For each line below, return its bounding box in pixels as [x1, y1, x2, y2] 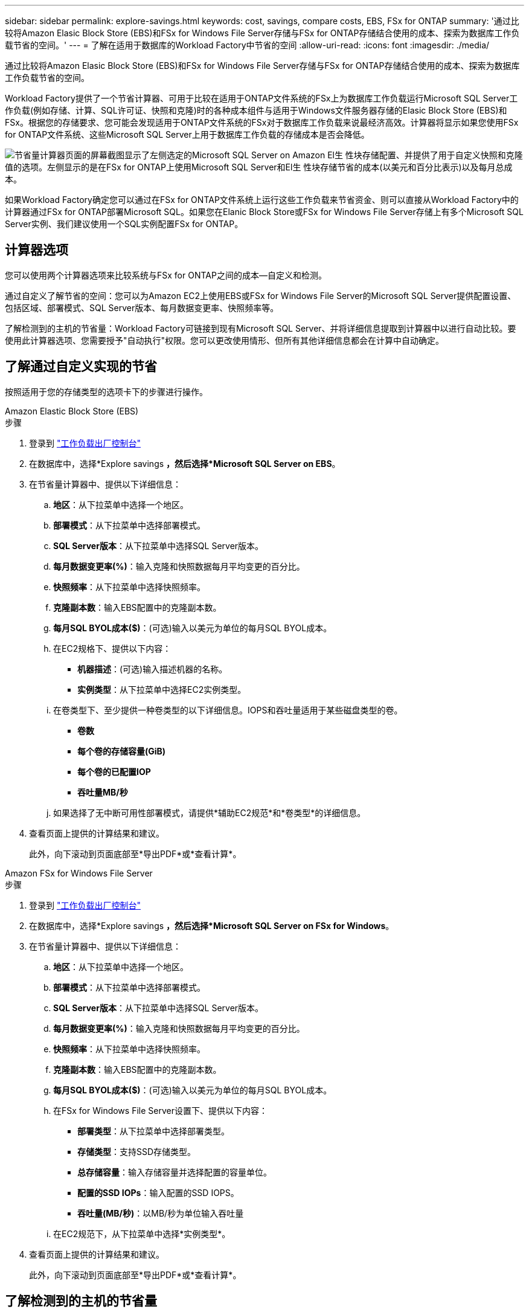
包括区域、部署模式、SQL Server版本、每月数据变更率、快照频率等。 [5, 302, 279, 313]
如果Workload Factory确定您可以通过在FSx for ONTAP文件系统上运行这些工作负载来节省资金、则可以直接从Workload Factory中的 [5, 195, 519, 205]
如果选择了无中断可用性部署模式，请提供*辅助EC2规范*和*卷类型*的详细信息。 [53, 807, 366, 818]
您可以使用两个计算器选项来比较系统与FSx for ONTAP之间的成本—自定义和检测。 [5, 269, 327, 280]
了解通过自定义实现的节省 [5, 359, 157, 375]
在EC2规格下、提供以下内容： [53, 643, 172, 654]
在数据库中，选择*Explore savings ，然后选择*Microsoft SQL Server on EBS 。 [29, 458, 341, 469]
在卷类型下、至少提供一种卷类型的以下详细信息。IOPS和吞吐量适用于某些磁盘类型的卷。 [53, 704, 403, 715]
